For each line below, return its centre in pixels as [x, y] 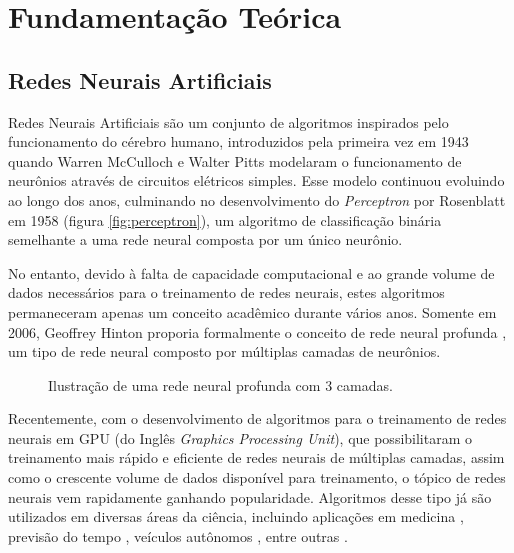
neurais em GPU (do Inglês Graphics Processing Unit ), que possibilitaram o [240, 437]
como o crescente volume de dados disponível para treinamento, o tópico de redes [257, 477]
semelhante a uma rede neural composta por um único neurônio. [205, 239]
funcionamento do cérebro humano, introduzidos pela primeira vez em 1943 [238, 141]
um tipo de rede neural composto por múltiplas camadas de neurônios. [224, 351]
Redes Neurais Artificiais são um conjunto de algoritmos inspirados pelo [228, 121]
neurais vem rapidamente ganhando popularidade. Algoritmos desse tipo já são [250, 496]
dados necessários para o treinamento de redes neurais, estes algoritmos [226, 292]
